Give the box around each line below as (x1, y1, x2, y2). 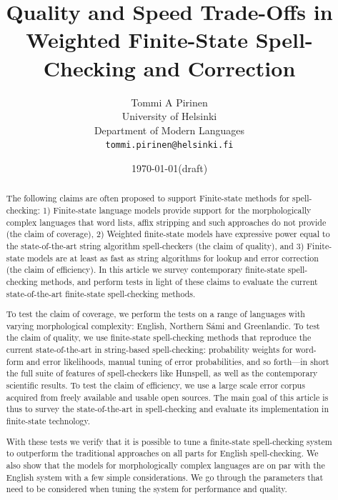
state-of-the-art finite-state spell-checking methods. (6, 287, 196, 299)
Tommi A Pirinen (131, 94, 208, 109)
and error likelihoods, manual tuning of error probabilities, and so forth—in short (26, 355, 329, 367)
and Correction (143, 53, 296, 82)
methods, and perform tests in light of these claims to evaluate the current (40, 275, 318, 287)
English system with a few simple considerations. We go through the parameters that (6, 471, 324, 483)
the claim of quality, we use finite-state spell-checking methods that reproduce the (6, 331, 312, 344)
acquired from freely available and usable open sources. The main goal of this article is (6, 391, 329, 403)
